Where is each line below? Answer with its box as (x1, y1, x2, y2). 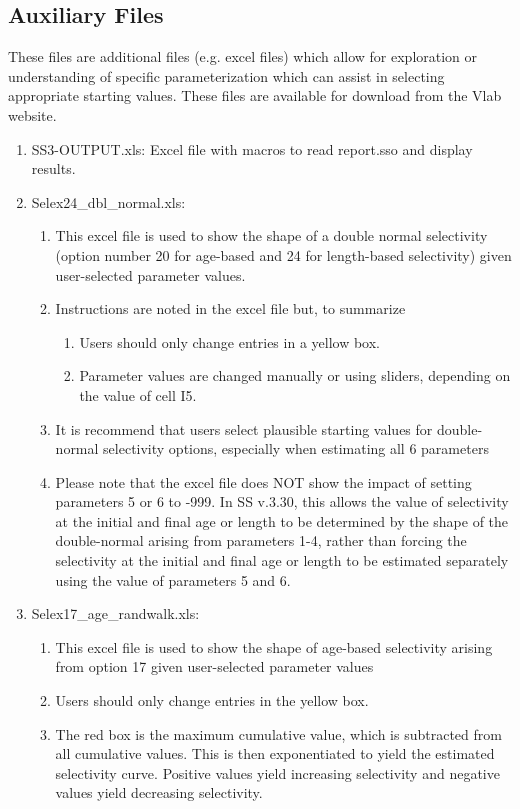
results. (31, 158, 76, 179)
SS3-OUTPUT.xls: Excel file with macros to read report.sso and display (31, 138, 473, 159)
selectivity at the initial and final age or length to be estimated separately (55, 550, 509, 571)
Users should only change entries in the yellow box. (55, 690, 369, 711)
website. (8, 104, 57, 125)
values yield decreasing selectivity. (55, 782, 263, 803)
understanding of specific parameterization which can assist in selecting (8, 65, 445, 86)
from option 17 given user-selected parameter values (55, 656, 374, 677)
